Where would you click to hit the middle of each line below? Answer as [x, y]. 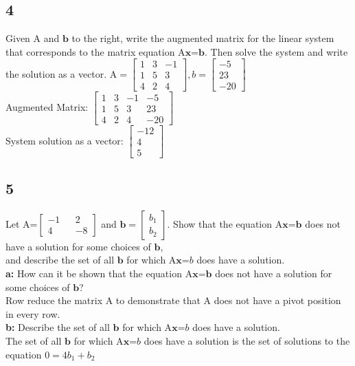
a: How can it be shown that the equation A [99, 273]
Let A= [22, 223]
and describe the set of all [60, 260]
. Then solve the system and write [276, 51]
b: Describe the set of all [58, 327]
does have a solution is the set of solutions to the [247, 341]
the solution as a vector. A [61, 73]
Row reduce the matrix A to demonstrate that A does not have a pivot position [173, 300]
